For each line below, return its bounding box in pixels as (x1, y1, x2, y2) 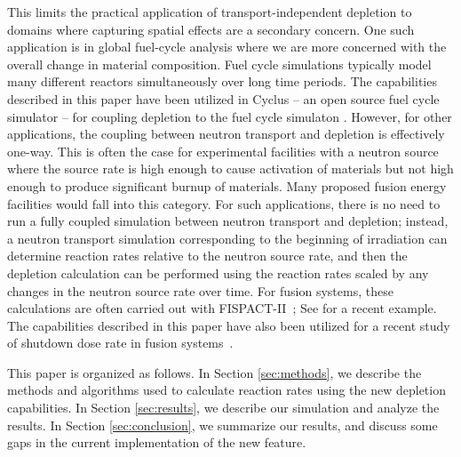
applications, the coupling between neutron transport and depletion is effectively (7, 124, 445, 143)
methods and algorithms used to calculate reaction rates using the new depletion (7, 381, 446, 399)
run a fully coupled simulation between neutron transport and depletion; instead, (7, 212, 449, 230)
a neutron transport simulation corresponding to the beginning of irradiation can (7, 228, 448, 247)
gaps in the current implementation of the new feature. (7, 433, 306, 452)
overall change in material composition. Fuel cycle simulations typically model (7, 54, 432, 73)
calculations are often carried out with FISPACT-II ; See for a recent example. (7, 299, 437, 317)
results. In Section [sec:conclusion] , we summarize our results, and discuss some (7, 415, 438, 434)
